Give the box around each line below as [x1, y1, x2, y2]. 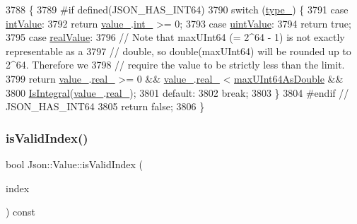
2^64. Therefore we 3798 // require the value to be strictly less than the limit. [6, 57, 345, 72]
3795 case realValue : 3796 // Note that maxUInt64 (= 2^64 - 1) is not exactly [6, 30, 345, 45]
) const [6, 204, 36, 219]
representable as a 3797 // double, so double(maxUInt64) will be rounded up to [6, 43, 351, 58]
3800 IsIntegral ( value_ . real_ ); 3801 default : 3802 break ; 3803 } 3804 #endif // [6, 85, 349, 100]
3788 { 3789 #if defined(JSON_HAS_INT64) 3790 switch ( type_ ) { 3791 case [6, 2, 349, 16]
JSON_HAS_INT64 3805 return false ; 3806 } [6, 99, 205, 114]
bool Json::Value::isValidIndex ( [6, 156, 144, 171]
